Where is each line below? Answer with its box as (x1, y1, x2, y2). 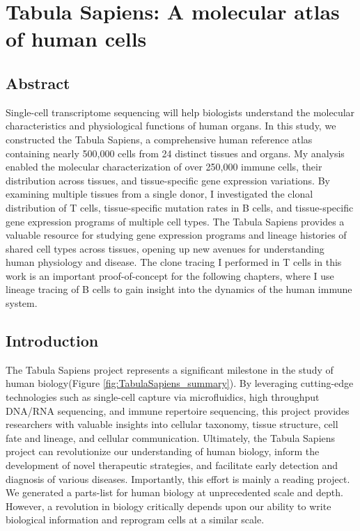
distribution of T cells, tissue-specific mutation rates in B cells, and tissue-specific (6, 200, 354, 214)
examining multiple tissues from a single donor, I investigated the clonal (6, 187, 313, 201)
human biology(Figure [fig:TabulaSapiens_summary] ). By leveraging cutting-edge (6, 376, 354, 390)
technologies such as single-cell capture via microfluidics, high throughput (6, 390, 320, 404)
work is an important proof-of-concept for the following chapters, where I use (6, 268, 334, 283)
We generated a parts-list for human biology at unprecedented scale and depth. (6, 485, 343, 500)
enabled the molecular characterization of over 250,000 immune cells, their (6, 159, 322, 174)
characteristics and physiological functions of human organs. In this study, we (6, 118, 336, 133)
